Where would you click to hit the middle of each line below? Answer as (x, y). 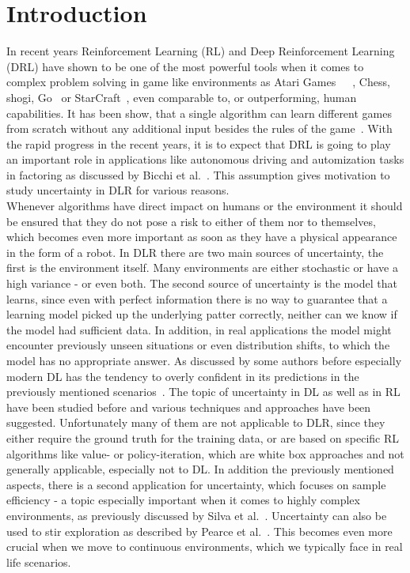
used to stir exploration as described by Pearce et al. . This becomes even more (199, 531)
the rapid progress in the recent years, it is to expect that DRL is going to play (199, 143)
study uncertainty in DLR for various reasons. (118, 190)
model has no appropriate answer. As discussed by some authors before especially (204, 360)
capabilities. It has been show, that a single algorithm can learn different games (199, 113)
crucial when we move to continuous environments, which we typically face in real (205, 547)
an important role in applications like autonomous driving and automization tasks (205, 159)
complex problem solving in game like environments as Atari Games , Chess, (198, 82)
